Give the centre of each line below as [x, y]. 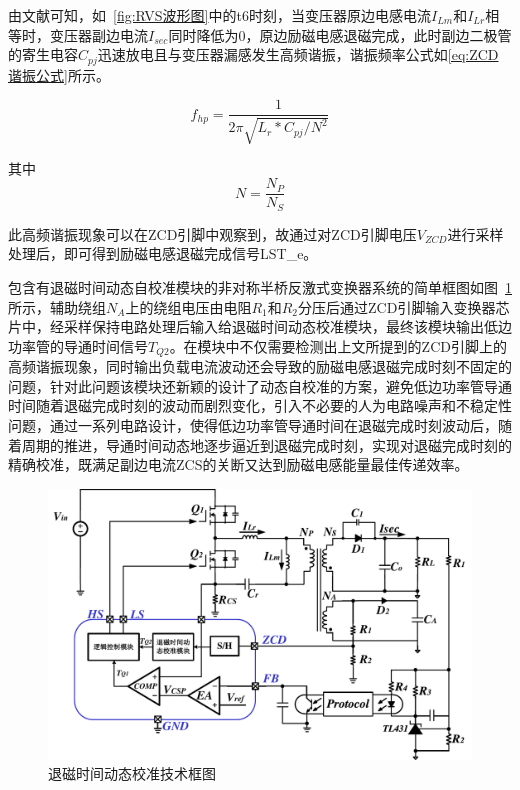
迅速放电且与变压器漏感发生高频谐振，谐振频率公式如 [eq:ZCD [298, 54]
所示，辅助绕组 [57, 306]
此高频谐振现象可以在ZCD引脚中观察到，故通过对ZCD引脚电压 [212, 233]
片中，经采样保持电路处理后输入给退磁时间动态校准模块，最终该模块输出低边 [260, 326]
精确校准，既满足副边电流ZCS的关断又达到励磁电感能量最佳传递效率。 [238, 464]
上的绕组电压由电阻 [188, 306]
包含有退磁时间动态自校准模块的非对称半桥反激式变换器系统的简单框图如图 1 [260, 286]
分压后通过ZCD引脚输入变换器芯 [404, 306]
